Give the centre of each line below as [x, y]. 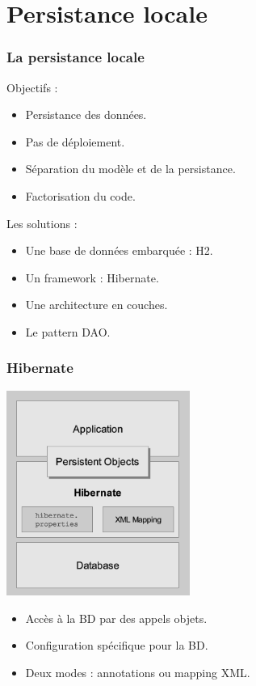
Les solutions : [42, 223]
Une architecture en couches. [97, 305]
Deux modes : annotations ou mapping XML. [138, 672]
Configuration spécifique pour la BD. [117, 645]
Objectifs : [32, 87]
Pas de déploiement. [75, 141]
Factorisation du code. [80, 195]
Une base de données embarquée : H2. [119, 250]
